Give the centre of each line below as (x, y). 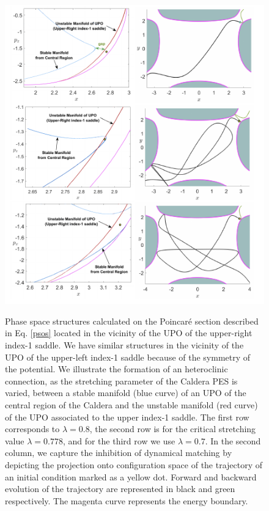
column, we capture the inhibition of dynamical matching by (119, 453)
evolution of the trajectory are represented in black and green (120, 489)
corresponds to (32, 429)
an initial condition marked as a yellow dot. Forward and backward (131, 476)
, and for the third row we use (119, 440)
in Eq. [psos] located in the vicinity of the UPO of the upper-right (129, 333)
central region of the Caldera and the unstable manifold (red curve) (131, 405)
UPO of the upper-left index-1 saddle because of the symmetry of (128, 357)
